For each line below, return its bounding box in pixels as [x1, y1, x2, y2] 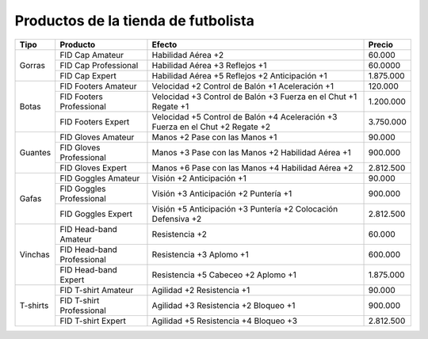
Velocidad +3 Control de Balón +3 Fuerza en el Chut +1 [151, 91, 357, 102]
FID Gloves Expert [59, 162, 127, 173]
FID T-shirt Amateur [59, 284, 134, 295]
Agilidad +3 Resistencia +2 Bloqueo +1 [151, 299, 296, 310]
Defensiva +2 [151, 213, 202, 224]
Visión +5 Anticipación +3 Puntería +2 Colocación [151, 203, 338, 214]
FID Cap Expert [59, 70, 117, 81]
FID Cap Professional [59, 59, 139, 70]
